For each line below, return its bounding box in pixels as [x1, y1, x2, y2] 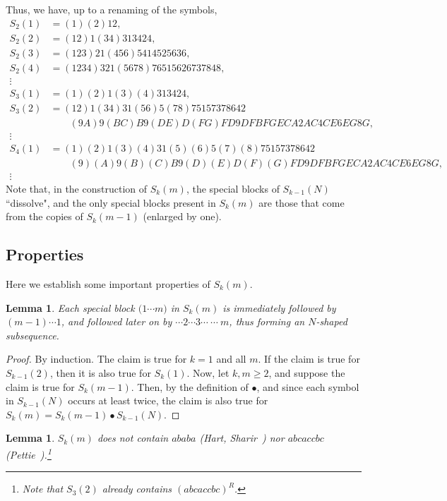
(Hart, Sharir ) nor [199, 430, 285, 445]
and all [216, 351, 246, 366]
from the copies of [6, 209, 83, 224]
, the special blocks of [186, 181, 280, 195]
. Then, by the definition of [131, 379, 249, 394]
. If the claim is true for [258, 351, 360, 366]
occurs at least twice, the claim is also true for [68, 393, 268, 408]
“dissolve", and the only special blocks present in [6, 195, 216, 210]
